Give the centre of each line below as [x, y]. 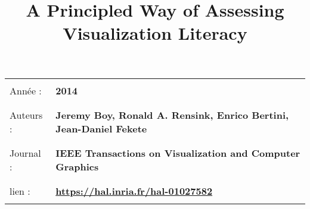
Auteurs [26, 115]
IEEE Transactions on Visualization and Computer [178, 153]
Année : [26, 90]
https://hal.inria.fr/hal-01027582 [134, 191]
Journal [25, 153]
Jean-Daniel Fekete [101, 128]
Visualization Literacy [155, 33]
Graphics [77, 166]
